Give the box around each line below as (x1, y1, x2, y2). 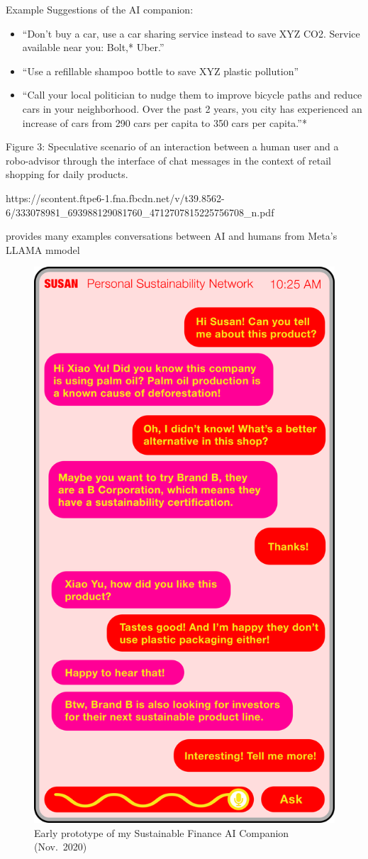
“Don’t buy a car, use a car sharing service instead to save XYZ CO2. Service (22, 26, 360, 40)
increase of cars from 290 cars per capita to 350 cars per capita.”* (22, 115, 307, 130)
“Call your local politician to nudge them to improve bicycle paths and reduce (22, 87, 362, 102)
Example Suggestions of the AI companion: (6, 2, 194, 16)
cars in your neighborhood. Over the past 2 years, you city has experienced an (22, 101, 362, 116)
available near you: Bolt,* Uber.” (22, 40, 165, 55)
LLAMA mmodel (6, 242, 80, 257)
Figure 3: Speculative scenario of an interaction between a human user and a (6, 139, 339, 154)
